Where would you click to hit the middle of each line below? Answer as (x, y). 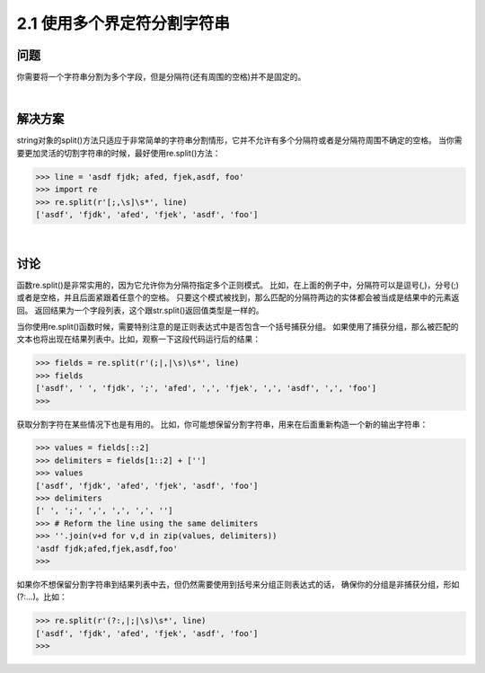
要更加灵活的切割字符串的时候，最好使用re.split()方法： (119, 153)
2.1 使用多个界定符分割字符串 (123, 23)
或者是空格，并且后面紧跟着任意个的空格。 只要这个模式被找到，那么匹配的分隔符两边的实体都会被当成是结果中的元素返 (238, 297)
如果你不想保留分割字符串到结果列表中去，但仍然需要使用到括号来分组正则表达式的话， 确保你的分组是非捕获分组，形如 (238, 584)
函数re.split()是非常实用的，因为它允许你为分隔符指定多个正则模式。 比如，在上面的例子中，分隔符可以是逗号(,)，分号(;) (238, 285)
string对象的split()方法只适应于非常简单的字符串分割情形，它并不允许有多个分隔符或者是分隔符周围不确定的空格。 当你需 (239, 140)
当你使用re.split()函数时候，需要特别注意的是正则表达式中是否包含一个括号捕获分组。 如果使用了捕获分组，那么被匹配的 (238, 326)
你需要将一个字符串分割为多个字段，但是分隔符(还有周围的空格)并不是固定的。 (161, 77)
